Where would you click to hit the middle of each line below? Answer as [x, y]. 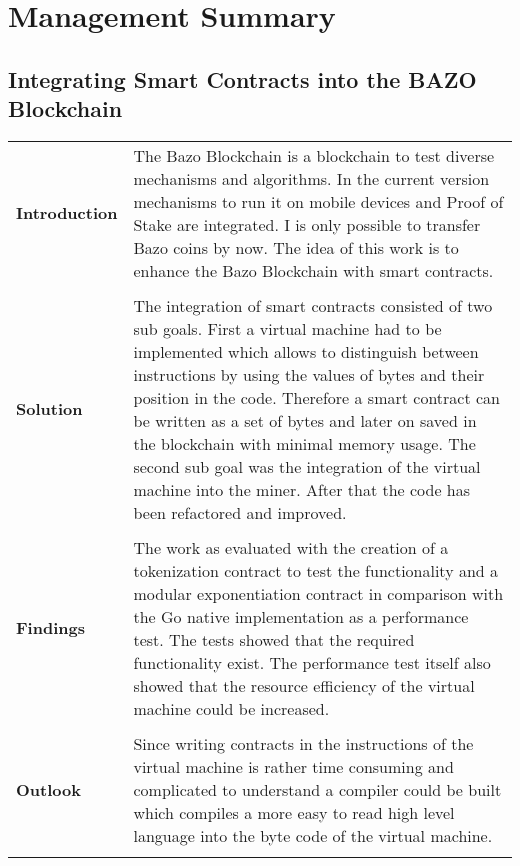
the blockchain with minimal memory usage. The [304, 443]
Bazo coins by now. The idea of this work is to [296, 247]
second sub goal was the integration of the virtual [307, 466]
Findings [50, 628]
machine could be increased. [231, 708]
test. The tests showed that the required [274, 639]
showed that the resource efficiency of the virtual [304, 685]
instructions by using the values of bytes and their [309, 374]
